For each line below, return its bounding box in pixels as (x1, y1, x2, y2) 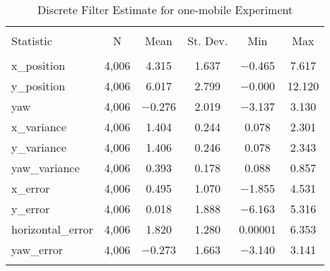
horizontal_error (11, 221, 93, 237)
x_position (11, 57, 66, 73)
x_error (11, 180, 50, 196)
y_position (11, 78, 66, 94)
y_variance (11, 139, 66, 155)
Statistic (11, 32, 52, 49)
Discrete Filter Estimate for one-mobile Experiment (37, 1, 293, 18)
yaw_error (11, 241, 64, 258)
